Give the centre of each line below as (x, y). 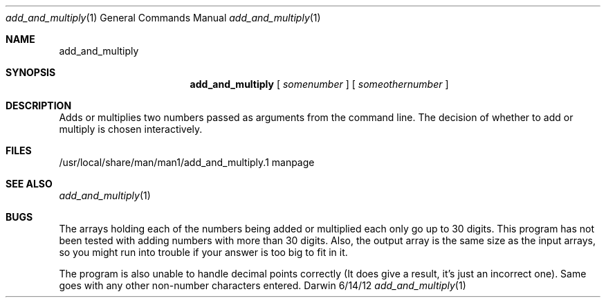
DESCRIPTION (39, 105)
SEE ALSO (29, 184)
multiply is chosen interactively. (131, 129)
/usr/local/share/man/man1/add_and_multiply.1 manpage (187, 162)
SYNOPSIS (31, 72)
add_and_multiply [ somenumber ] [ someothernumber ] (319, 84)
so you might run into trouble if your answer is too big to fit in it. (203, 252)
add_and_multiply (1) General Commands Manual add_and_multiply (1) (163, 18)
